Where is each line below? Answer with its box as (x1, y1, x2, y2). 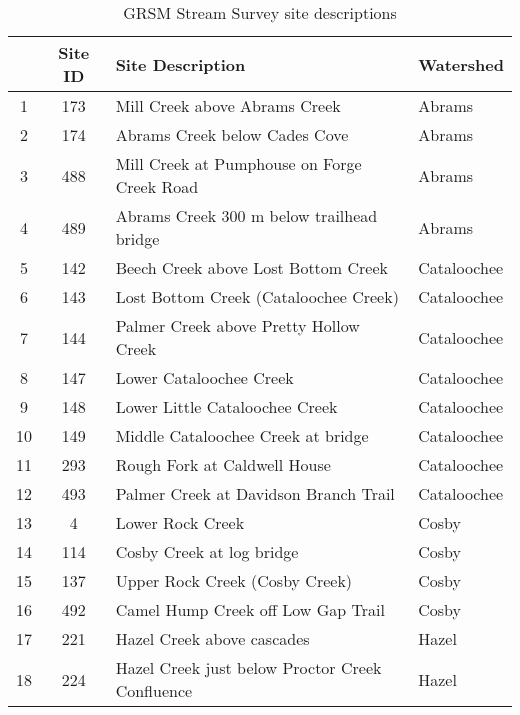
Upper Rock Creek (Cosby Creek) (115, 569, 353, 592)
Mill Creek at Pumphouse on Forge (115, 152, 362, 175)
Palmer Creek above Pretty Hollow (115, 314, 360, 337)
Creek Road (115, 175, 199, 198)
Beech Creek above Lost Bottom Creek (115, 256, 388, 279)
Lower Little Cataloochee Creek (115, 395, 338, 418)
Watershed (418, 52, 504, 76)
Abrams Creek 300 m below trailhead (115, 204, 378, 227)
